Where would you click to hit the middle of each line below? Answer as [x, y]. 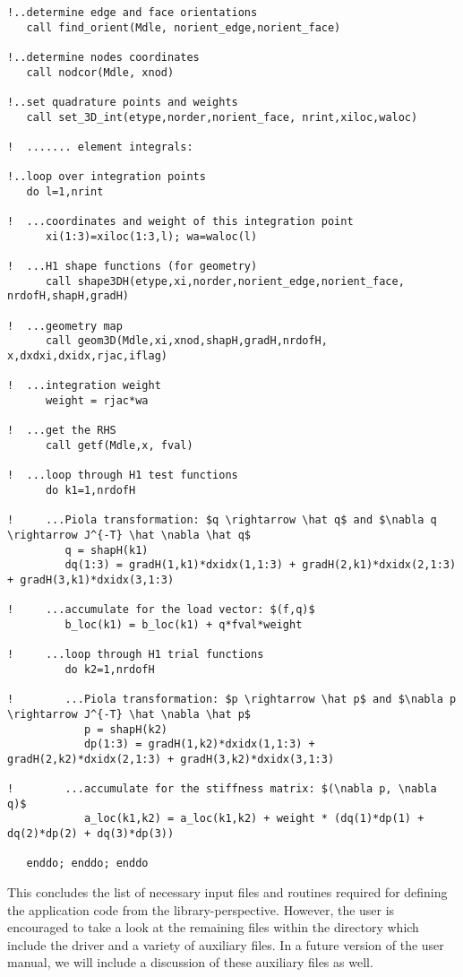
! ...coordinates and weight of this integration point [180, 222]
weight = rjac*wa [97, 401]
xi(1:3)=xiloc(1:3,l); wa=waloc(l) [151, 236]
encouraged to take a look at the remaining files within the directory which [213, 927]
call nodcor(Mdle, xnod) [100, 72]
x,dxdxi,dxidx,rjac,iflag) [87, 356]
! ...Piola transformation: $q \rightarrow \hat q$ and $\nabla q [222, 520]
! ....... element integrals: [100, 147]
